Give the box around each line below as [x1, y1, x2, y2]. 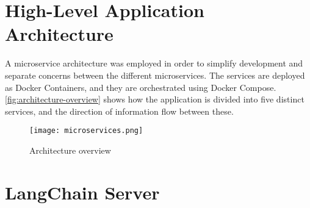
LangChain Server [5, 179, 160, 204]
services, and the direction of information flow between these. [5, 104, 234, 117]
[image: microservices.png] [29, 126, 143, 135]
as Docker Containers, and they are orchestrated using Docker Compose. [5, 81, 276, 93]
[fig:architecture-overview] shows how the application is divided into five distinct [5, 93, 305, 106]
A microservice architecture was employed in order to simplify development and [5, 57, 303, 70]
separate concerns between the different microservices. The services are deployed [5, 68, 305, 81]
